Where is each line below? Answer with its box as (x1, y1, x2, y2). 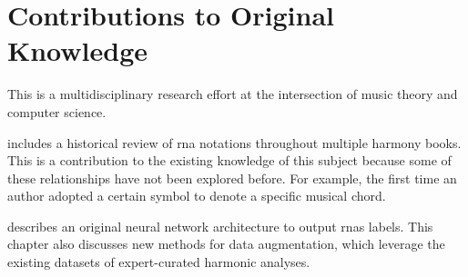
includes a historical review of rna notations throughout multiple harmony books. (7, 133, 462, 152)
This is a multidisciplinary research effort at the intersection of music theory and (7, 84, 458, 104)
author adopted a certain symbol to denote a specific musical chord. (7, 186, 386, 205)
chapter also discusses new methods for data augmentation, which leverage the (7, 234, 445, 253)
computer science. (7, 102, 107, 121)
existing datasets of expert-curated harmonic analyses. (7, 252, 310, 272)
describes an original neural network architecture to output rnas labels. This (7, 216, 433, 235)
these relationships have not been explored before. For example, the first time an (7, 168, 457, 187)
